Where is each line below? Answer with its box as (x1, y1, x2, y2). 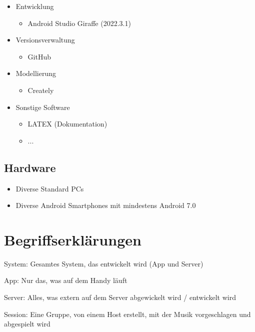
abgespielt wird (4, 318, 50, 329)
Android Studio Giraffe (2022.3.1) (27, 17, 131, 28)
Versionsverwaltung (15, 34, 75, 45)
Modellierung (15, 68, 56, 78)
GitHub (27, 51, 51, 61)
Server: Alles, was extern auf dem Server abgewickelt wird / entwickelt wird (4, 292, 236, 302)
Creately (27, 84, 54, 95)
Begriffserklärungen (4, 229, 141, 249)
